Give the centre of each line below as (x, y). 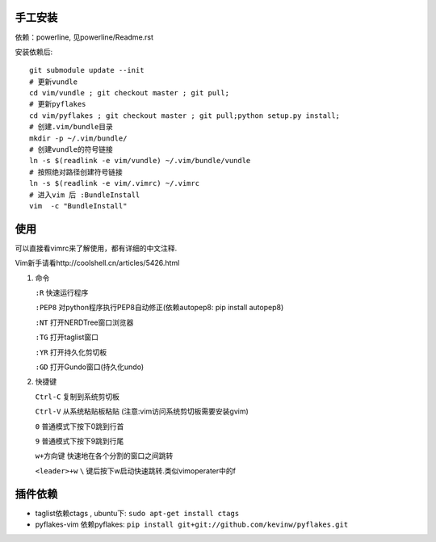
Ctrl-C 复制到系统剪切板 (78, 397)
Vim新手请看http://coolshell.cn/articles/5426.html (97, 263)
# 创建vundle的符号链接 (71, 150)
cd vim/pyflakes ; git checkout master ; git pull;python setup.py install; (185, 116)
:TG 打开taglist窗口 (67, 337)
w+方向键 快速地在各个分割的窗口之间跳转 (104, 456)
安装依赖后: (34, 52)
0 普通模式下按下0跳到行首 (80, 426)
